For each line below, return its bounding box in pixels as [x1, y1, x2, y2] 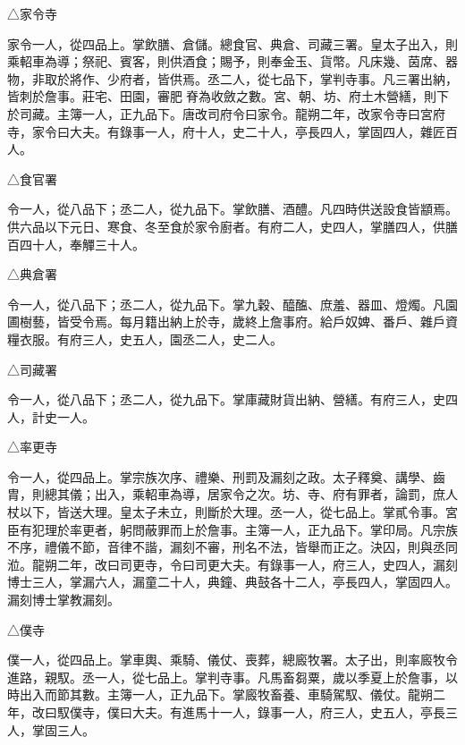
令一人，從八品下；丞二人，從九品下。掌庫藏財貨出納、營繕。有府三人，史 [7, 390, 445, 409]
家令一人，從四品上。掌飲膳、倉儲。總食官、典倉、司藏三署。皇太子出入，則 [7, 34, 458, 53]
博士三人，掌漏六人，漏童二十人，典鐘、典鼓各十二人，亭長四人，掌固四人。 [7, 572, 458, 591]
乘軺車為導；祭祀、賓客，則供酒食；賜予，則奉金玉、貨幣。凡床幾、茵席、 [7, 52, 445, 71]
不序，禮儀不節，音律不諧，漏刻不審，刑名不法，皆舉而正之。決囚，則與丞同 [7, 538, 458, 556]
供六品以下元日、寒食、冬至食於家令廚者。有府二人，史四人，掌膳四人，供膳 [7, 216, 458, 235]
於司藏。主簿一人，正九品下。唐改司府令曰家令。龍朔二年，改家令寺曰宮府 [7, 104, 445, 123]
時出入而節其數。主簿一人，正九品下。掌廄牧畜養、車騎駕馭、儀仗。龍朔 [7, 685, 433, 704]
